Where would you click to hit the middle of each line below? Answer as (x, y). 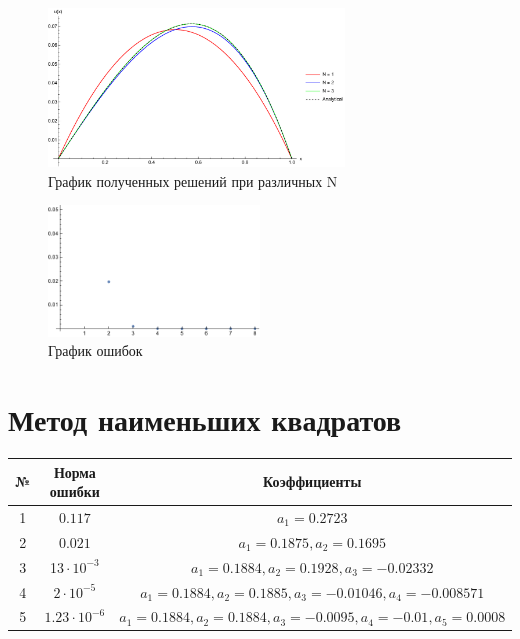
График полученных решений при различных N (193, 180)
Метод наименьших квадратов (205, 419)
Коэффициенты (312, 481)
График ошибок (95, 350)
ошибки (74, 491)
